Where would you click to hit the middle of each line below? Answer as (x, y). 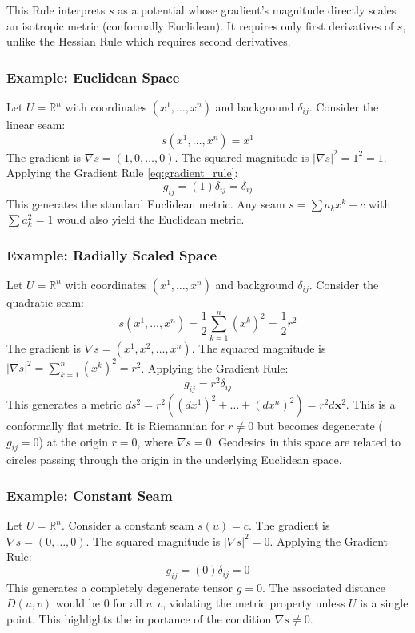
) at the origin (73, 441)
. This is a (371, 404)
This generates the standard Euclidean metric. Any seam (146, 203)
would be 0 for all (99, 603)
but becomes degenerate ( (320, 426)
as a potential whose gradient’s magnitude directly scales (257, 10)
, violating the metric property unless (254, 603)
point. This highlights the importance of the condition (139, 619)
